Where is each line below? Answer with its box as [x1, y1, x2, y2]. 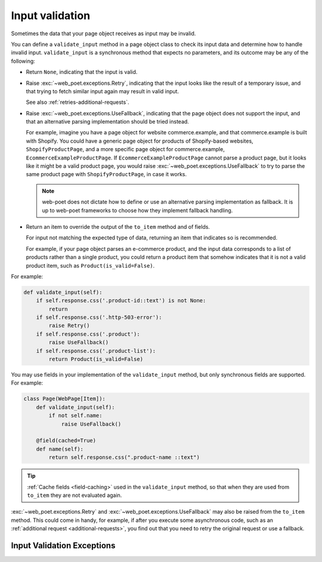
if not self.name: [48, 412, 103, 419]
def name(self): [36, 446, 83, 452]
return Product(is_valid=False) [48, 356, 143, 363]
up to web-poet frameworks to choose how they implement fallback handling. [42, 207, 233, 214]
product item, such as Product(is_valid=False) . [26, 262, 155, 269]
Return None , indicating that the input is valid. [26, 69, 138, 76]
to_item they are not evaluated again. [27, 492, 122, 499]
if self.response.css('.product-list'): [36, 347, 156, 354]
